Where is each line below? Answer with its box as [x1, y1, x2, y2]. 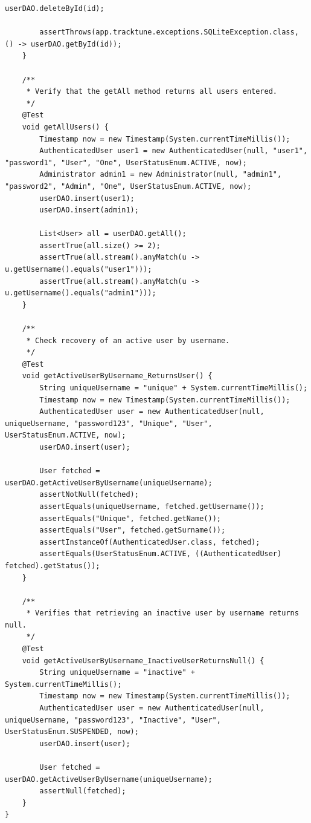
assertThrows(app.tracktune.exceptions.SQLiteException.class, [39, 28, 299, 37]
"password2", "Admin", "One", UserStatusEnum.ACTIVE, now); [5, 182, 252, 191]
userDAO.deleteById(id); [5, 4, 104, 13]
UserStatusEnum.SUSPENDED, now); [5, 727, 139, 736]
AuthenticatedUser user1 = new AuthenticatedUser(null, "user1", [39, 146, 308, 156]
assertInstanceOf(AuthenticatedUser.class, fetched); [39, 537, 260, 546]
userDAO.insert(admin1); [39, 206, 139, 215]
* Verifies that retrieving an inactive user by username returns [26, 609, 299, 618]
